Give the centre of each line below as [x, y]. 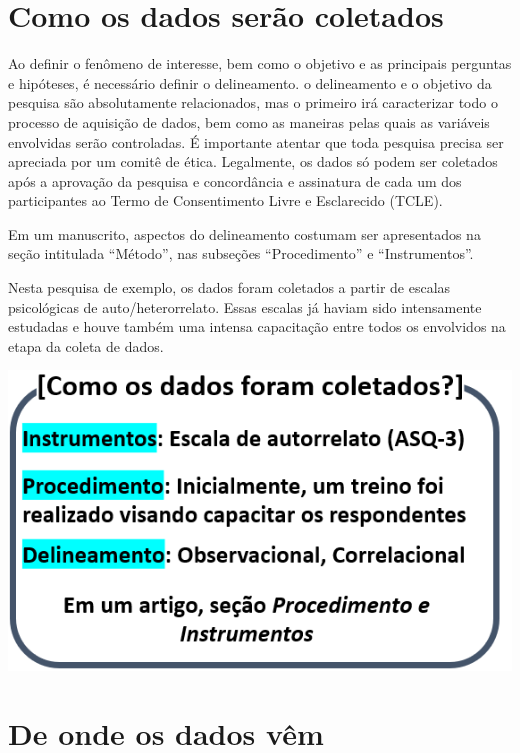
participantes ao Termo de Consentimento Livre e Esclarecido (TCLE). [225, 200]
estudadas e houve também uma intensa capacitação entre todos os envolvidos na [257, 326]
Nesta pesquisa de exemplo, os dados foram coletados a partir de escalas [229, 287]
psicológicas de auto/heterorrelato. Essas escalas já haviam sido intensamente [245, 306]
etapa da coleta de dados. [86, 345]
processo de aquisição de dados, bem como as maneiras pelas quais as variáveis [249, 121]
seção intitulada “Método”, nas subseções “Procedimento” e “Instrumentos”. [241, 253]
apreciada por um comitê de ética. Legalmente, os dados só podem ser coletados [253, 161]
